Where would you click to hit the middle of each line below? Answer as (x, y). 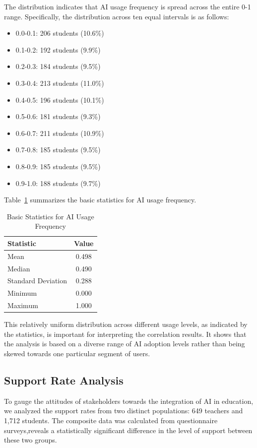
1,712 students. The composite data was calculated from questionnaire (111, 420)
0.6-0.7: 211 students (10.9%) (60, 133)
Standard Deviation (37, 281)
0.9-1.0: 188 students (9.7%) (58, 183)
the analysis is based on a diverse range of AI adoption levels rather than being (125, 344)
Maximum (23, 305)
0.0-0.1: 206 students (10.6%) (60, 33)
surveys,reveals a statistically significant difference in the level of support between (128, 430)
